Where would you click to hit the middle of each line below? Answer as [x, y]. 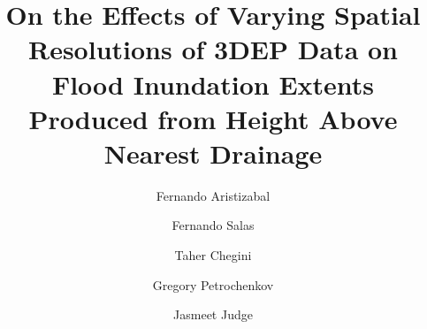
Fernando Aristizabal [213, 195]
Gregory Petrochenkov [213, 284]
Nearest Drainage [213, 153]
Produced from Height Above [213, 118]
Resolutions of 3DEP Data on [213, 49]
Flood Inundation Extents [213, 84]
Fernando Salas [213, 225]
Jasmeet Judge [213, 314]
